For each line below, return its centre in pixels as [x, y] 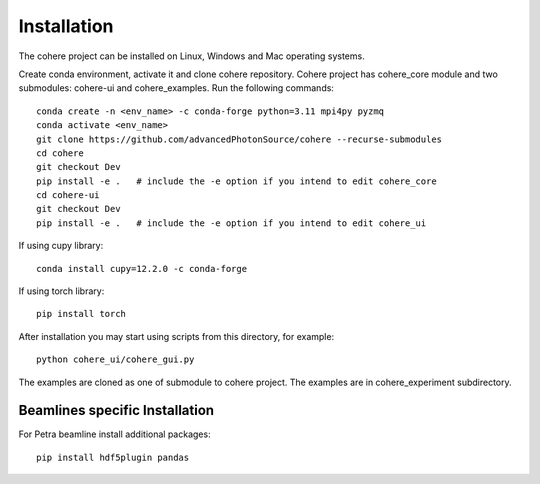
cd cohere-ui [68, 195]
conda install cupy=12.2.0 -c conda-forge [142, 268]
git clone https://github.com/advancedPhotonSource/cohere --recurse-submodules [239, 139]
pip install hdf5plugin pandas [113, 457]
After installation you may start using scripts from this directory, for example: [176, 336]
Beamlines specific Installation [116, 410]
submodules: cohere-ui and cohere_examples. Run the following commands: [176, 88]
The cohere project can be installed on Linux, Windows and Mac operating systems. [191, 56]
